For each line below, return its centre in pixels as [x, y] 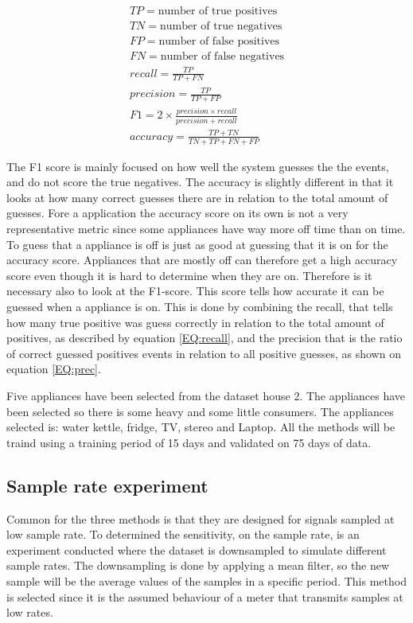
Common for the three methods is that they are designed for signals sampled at [201, 518]
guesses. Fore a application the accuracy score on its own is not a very [177, 213]
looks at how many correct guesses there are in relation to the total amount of [197, 197]
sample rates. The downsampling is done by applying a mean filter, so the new [198, 565]
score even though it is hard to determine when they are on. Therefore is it [189, 275]
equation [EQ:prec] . [54, 369]
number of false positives [219, 42]
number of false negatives [222, 57]
